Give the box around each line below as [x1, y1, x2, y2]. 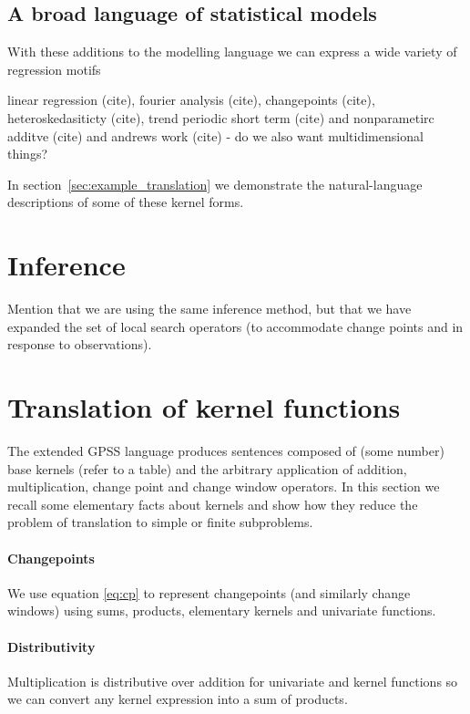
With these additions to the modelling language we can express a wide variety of [7, 42, 457, 61]
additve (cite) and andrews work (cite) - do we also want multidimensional [7, 126, 424, 145]
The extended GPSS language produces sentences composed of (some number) [7, 440, 444, 460]
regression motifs [7, 59, 101, 78]
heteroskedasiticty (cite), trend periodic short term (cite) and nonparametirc [7, 108, 434, 127]
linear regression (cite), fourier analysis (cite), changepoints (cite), [7, 90, 375, 109]
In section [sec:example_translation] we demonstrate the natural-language [7, 174, 423, 193]
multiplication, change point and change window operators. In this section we [7, 477, 440, 496]
